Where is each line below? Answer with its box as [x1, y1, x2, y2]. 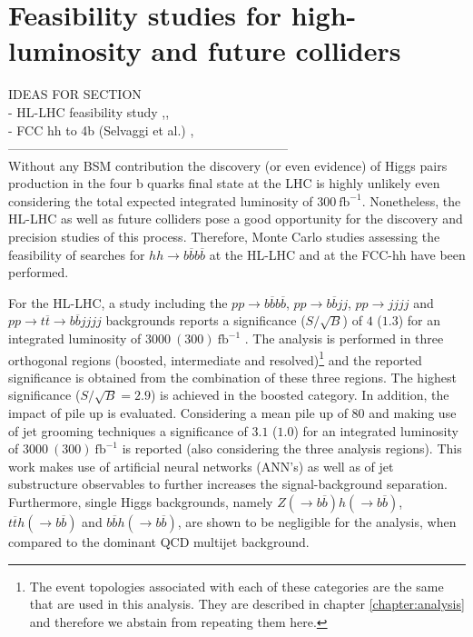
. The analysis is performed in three [244, 329, 444, 348]
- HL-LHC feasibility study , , [8, 102, 170, 121]
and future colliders [151, 32, 401, 69]
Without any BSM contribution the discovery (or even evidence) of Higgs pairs [8, 155, 448, 174]
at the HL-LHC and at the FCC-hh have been [209, 244, 466, 264]
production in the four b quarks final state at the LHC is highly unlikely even [8, 174, 440, 193]
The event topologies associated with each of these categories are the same [29, 576, 444, 595]
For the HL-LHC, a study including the [8, 293, 228, 312]
